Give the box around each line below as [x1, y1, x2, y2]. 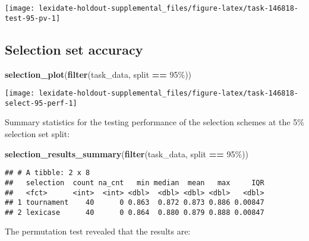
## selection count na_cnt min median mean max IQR [5, 178, 264, 187]
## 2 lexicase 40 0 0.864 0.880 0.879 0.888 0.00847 [5, 208, 264, 217]
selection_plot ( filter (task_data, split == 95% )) [5, 68, 192, 80]
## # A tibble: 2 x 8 [5, 169, 90, 177]
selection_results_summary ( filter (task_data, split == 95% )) [5, 147, 248, 160]
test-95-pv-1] [5, 14, 61, 23]
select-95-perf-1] [5, 99, 77, 107]
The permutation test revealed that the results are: [5, 225, 191, 237]
